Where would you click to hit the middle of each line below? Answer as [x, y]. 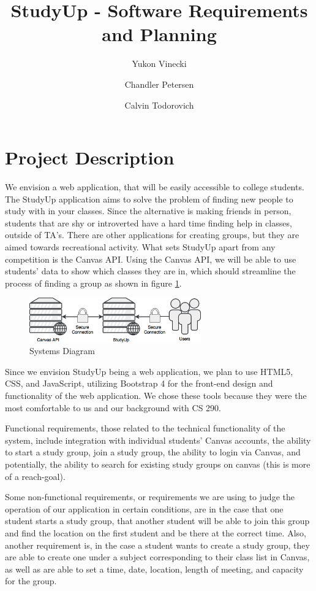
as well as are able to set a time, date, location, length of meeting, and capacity [154, 569]
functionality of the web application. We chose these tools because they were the [156, 396]
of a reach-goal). [35, 476]
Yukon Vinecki [159, 64]
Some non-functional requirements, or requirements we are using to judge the [150, 497]
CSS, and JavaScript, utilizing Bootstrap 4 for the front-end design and [139, 383]
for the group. [31, 581]
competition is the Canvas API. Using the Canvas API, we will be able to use [151, 259]
